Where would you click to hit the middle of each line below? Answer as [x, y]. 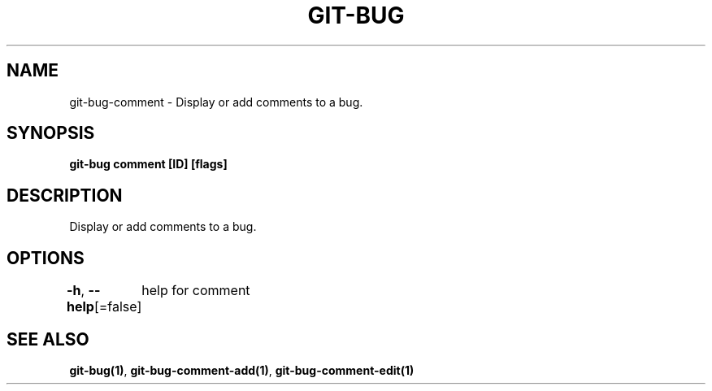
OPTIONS [46, 258]
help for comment [196, 291]
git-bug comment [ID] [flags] [148, 164]
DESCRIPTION [65, 195]
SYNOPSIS [51, 133]
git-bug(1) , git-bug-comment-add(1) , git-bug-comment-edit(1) [242, 370]
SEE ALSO [48, 339]
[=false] [118, 307]
